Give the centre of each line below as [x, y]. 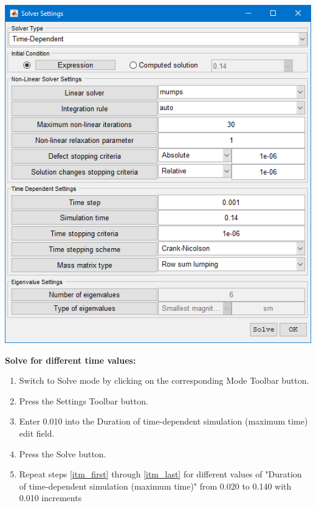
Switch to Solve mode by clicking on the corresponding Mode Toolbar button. [164, 380]
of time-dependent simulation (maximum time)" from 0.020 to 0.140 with [155, 486]
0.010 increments [50, 498]
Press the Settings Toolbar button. [84, 400]
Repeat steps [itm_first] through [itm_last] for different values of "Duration [160, 474]
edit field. [37, 433]
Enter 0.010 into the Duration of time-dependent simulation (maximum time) [163, 421]
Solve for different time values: [70, 360]
